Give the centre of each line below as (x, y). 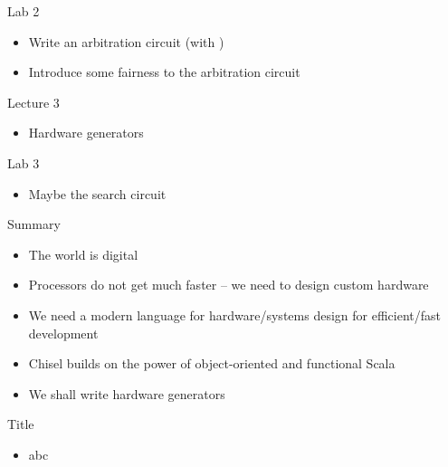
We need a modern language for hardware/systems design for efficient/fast (234, 315)
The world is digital (83, 254)
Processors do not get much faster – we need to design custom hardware (229, 285)
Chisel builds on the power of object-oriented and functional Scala (212, 363)
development (63, 333)
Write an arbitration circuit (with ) (126, 41)
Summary (34, 224)
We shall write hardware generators (127, 393)
